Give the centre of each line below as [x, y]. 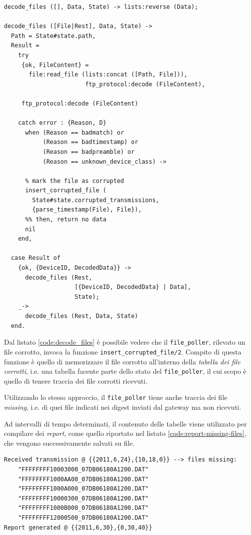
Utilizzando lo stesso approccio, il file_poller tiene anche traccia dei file [116, 397]
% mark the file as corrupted [74, 181]
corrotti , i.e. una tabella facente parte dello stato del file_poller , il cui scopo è [125, 371]
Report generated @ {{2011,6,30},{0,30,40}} [78, 527]
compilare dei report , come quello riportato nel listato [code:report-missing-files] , [125, 433]
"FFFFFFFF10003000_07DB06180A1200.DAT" [83, 469]
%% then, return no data [66, 220]
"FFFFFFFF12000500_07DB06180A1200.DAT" [83, 517]
